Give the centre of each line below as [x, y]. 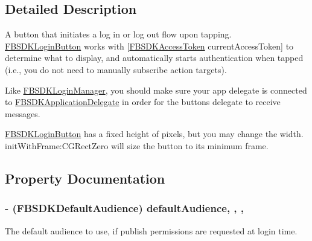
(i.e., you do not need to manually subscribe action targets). [116, 69]
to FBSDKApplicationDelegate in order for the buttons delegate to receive [143, 102]
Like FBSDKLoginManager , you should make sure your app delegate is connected [156, 90]
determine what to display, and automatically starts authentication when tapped [154, 58]
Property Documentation [85, 178]
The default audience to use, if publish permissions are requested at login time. [151, 230]
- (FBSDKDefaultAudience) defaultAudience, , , [125, 208]
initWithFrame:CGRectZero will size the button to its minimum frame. [137, 145]
